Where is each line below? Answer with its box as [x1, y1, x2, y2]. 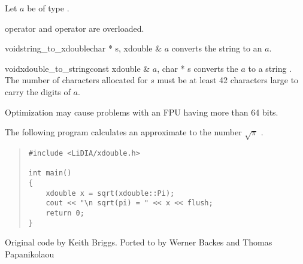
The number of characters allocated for [5, 74, 148, 86]
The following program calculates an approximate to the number [5, 126, 242, 138]
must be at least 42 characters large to [157, 74, 299, 86]
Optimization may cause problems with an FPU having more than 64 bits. [5, 105, 278, 118]
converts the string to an [171, 42, 262, 54]
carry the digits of [5, 85, 71, 98]
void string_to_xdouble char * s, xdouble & [5, 42, 162, 54]
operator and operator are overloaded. [5, 22, 144, 34]
